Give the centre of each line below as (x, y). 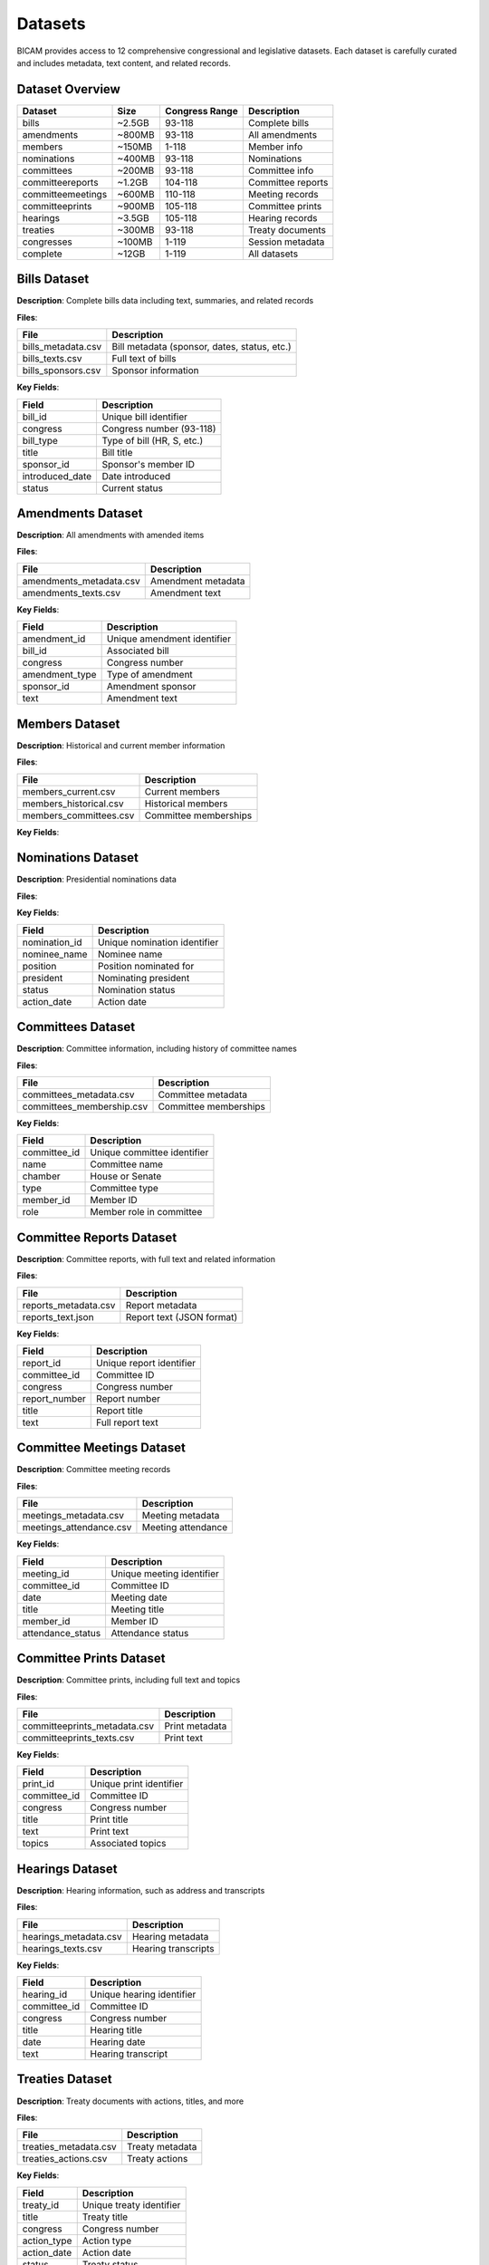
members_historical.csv (73, 804)
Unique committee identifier (149, 1152)
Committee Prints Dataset (91, 1658)
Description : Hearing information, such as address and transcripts (141, 1890)
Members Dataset (68, 723)
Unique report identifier (146, 1363)
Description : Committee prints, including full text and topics (129, 1680)
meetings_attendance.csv (77, 1528)
